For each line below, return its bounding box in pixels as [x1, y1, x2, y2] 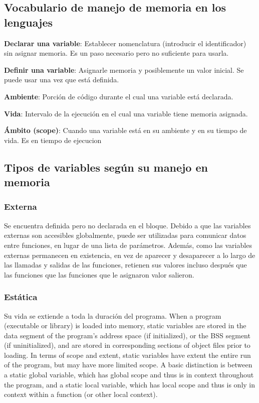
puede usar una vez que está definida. [4, 74, 119, 85]
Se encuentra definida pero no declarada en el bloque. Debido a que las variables [4, 220, 251, 230]
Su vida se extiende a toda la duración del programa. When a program [4, 310, 221, 321]
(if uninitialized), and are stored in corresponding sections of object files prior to [4, 340, 250, 350]
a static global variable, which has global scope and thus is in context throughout [4, 369, 254, 380]
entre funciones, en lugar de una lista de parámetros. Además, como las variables [4, 239, 252, 250]
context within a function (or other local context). [4, 389, 158, 399]
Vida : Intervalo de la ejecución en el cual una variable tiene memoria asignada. [4, 108, 248, 118]
